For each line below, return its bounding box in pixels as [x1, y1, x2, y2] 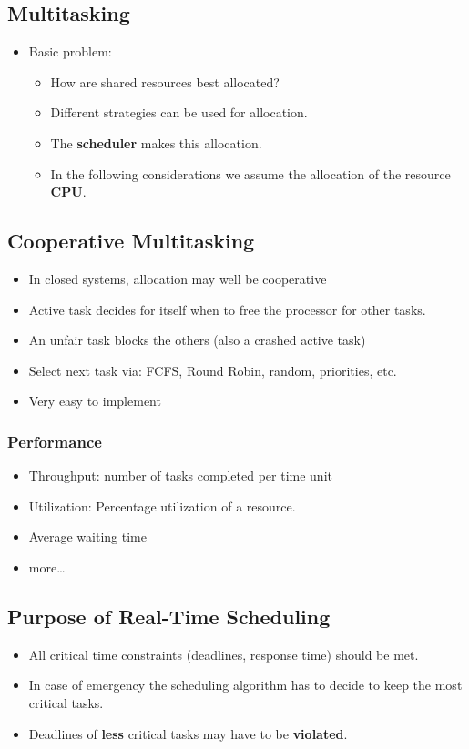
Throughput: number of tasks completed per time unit [28, 466, 332, 485]
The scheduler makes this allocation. [50, 133, 262, 152]
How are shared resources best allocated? [50, 72, 280, 91]
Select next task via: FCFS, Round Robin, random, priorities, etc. [28, 360, 397, 380]
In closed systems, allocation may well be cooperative [28, 268, 327, 288]
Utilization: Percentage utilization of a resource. [28, 496, 296, 515]
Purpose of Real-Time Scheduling [7, 602, 331, 630]
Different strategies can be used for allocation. [50, 103, 308, 122]
